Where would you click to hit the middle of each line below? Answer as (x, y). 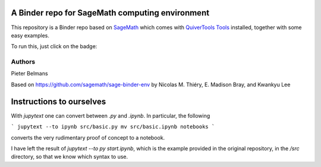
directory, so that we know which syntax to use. (70, 157)
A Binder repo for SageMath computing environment (110, 13)
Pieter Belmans (29, 74)
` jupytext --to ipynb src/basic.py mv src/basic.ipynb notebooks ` (113, 127)
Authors (23, 62)
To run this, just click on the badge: (54, 46)
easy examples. (30, 35)
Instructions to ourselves (59, 101)
